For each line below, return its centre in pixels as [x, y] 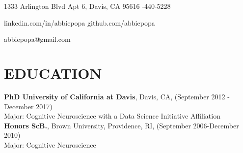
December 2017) [28, 106]
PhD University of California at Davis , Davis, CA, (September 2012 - [117, 96]
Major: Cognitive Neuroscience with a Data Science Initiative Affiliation [112, 116]
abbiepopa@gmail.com [37, 39]
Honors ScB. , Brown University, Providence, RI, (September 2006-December [121, 125]
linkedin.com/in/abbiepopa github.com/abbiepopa [80, 22]
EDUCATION [53, 73]
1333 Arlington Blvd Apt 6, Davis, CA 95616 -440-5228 [87, 6]
